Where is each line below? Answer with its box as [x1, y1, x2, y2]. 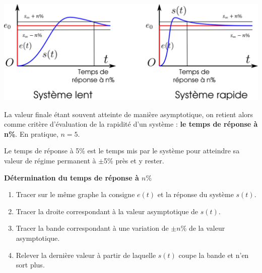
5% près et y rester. [104, 155, 164, 165]
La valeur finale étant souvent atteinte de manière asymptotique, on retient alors [4, 109, 253, 119]
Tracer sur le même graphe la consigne [16, 189, 135, 200]
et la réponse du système [157, 189, 234, 200]
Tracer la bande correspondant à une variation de [16, 223, 169, 233]
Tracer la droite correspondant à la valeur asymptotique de [16, 206, 199, 216]
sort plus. [16, 259, 45, 270]
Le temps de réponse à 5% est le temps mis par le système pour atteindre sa [4, 145, 240, 156]
